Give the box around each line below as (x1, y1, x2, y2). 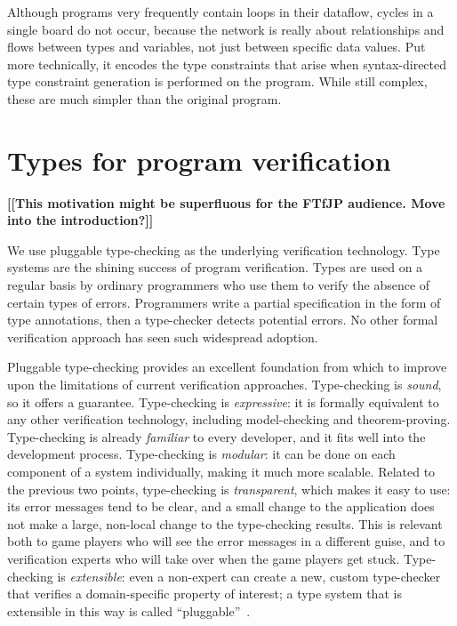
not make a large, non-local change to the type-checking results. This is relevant (7, 514, 443, 533)
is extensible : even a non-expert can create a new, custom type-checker (57, 566, 441, 585)
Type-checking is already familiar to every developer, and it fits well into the (7, 427, 426, 445)
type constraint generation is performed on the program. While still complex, (7, 72, 428, 91)
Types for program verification (7, 141, 391, 178)
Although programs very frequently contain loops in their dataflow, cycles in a (7, 3, 434, 20)
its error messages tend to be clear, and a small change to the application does (7, 497, 435, 516)
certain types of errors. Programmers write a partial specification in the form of (7, 293, 441, 311)
